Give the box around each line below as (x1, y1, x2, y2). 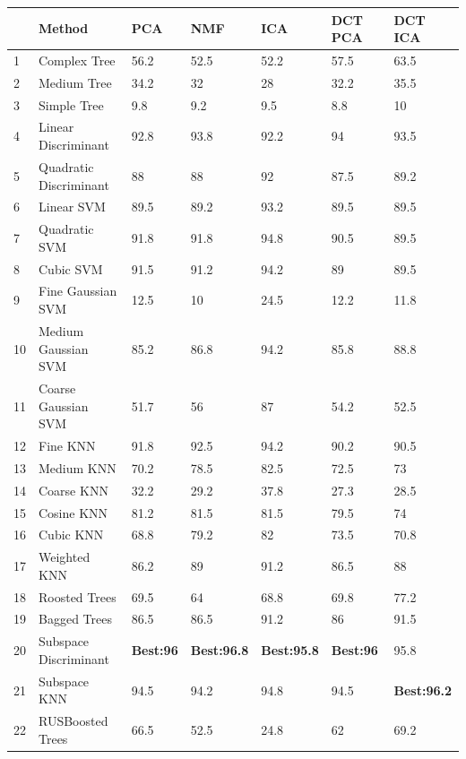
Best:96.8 (190, 641, 249, 660)
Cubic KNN (39, 525, 104, 544)
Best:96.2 (393, 680, 453, 699)
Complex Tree (39, 50, 116, 69)
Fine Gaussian (39, 281, 117, 300)
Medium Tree (39, 73, 112, 91)
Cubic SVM (39, 259, 103, 278)
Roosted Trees (39, 587, 116, 606)
